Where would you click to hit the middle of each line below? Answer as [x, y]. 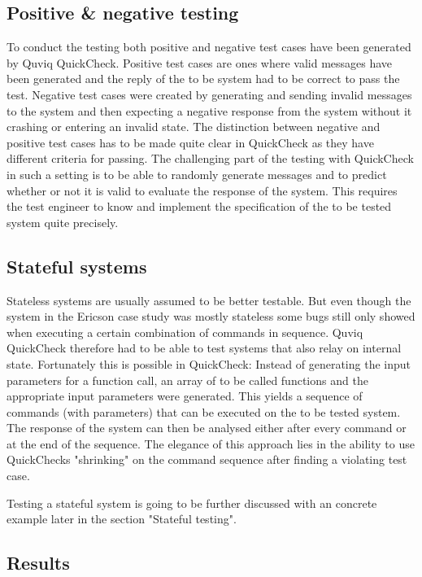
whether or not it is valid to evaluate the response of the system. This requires [202, 190]
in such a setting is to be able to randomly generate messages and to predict [197, 174]
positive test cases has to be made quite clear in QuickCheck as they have [190, 142]
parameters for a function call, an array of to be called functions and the [187, 380]
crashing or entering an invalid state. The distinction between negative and [194, 127]
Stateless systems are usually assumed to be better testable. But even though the [209, 300]
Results [38, 563]
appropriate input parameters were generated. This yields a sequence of [185, 396]
